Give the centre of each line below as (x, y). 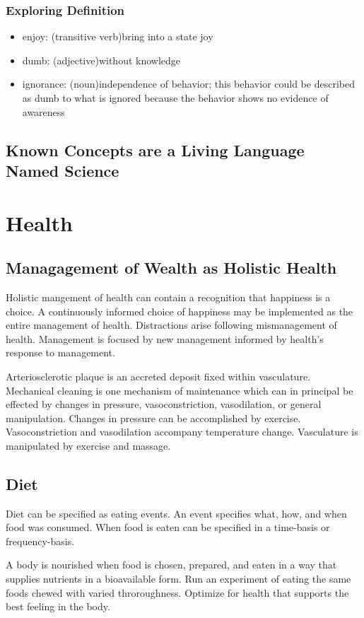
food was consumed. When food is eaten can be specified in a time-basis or (168, 527)
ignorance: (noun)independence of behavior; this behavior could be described (188, 84)
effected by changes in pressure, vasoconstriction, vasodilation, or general (164, 404)
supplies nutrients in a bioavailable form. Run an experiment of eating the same (178, 579)
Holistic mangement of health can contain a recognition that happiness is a (168, 297)
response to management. (60, 352)
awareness (43, 111)
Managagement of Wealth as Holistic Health (171, 268)
